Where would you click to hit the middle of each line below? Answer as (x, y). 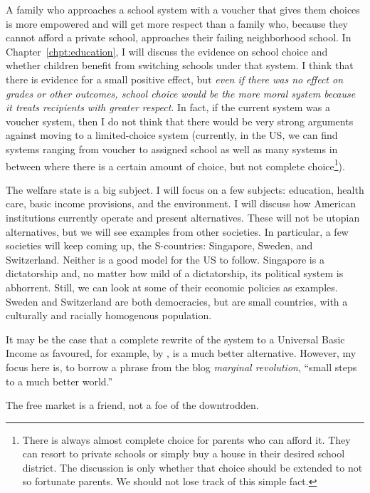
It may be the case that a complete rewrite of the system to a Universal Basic (175, 339)
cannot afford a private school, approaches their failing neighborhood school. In (179, 37)
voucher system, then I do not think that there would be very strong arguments (180, 121)
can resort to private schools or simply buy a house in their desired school (184, 453)
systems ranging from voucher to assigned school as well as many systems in (172, 149)
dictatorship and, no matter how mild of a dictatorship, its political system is (175, 273)
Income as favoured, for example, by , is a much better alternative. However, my (181, 353)
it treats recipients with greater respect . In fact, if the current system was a (168, 107)
